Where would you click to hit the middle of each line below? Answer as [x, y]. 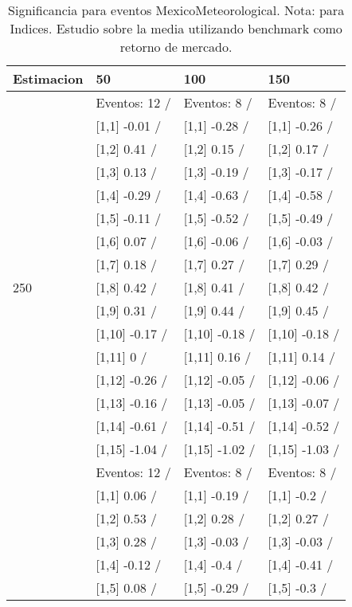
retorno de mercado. [176, 47]
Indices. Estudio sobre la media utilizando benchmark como [176, 28]
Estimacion [48, 78]
